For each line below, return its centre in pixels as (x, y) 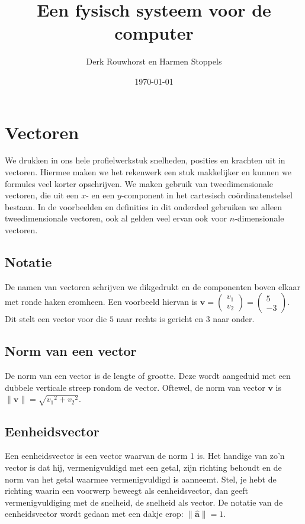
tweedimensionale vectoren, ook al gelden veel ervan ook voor (116, 218)
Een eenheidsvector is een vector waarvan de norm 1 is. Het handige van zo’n (145, 456)
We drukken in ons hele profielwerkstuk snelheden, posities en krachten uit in (145, 160)
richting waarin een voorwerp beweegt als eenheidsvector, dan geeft (126, 491)
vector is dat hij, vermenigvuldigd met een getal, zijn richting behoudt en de (143, 467)
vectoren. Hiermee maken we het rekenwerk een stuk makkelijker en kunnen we (148, 172)
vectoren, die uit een (42, 195)
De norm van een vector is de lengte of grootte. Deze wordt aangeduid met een (148, 376)
